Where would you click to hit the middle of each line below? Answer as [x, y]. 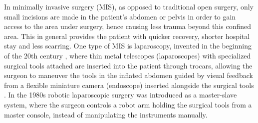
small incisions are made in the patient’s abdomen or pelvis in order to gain [120, 16]
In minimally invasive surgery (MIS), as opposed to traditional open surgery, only [129, 6]
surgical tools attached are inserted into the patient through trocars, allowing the [128, 65]
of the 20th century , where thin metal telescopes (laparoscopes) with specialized [128, 55]
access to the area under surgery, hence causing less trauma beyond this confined [128, 26]
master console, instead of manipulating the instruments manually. [106, 114]
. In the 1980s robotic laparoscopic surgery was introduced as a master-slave [121, 95]
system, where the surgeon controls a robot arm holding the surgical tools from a [128, 104]
